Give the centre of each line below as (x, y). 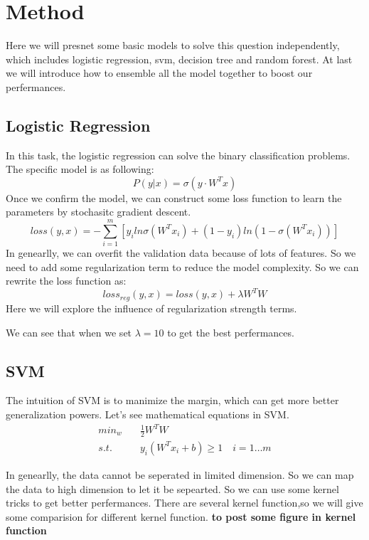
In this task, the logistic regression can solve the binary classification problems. (178, 155)
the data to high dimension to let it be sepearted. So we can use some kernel (172, 488)
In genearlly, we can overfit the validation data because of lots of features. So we (181, 253)
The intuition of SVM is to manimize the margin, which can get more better (172, 400)
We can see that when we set (69, 332)
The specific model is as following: (80, 169)
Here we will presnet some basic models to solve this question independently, (173, 45)
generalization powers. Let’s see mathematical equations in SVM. (148, 414)
